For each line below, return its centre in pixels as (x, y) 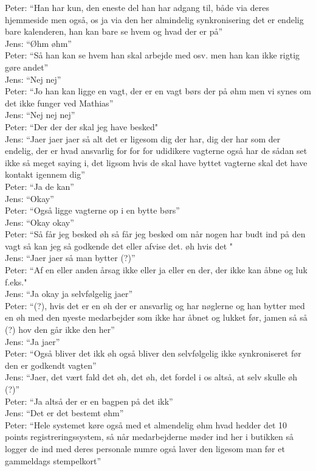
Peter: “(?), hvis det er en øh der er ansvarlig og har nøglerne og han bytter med (155, 305)
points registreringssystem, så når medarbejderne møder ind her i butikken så (149, 437)
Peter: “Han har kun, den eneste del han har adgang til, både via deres (137, 7)
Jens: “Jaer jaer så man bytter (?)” (70, 258)
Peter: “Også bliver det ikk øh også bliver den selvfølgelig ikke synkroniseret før (153, 353)
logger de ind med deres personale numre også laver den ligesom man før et (145, 448)
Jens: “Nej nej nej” (40, 115)
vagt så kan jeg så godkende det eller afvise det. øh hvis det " (119, 246)
